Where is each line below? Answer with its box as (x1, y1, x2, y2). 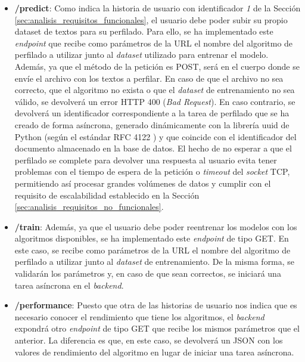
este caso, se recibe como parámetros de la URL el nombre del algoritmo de (14, 243, 291, 256)
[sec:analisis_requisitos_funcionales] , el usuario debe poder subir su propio (14, 13, 288, 26)
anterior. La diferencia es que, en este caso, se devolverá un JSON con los (14, 334, 283, 346)
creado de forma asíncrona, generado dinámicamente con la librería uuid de (14, 118, 290, 131)
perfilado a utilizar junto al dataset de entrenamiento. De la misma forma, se (14, 255, 295, 268)
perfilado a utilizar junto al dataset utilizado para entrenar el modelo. (14, 48, 269, 61)
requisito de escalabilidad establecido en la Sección (14, 188, 200, 201)
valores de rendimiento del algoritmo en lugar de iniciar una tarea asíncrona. (14, 345, 294, 358)
